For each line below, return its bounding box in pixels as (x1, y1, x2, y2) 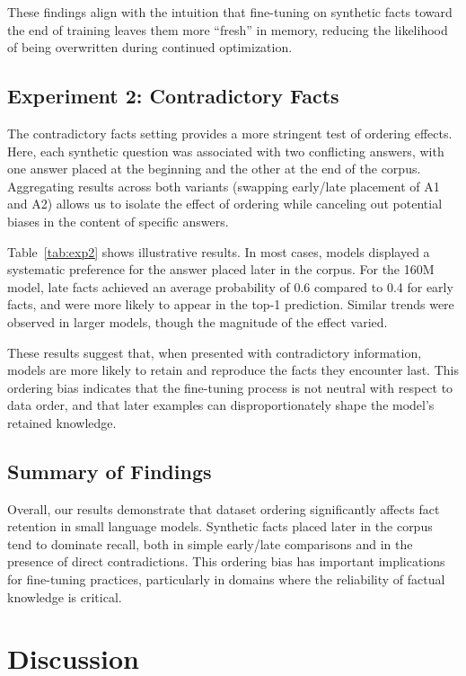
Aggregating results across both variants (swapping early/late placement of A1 (7, 176, 440, 195)
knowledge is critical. (7, 587, 122, 606)
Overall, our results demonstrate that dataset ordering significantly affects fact (7, 499, 440, 518)
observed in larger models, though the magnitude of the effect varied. (7, 312, 388, 331)
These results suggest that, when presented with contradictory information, (7, 342, 422, 361)
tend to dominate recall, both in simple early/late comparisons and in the (7, 534, 413, 553)
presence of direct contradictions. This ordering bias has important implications (7, 552, 445, 571)
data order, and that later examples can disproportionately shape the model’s (7, 396, 435, 414)
